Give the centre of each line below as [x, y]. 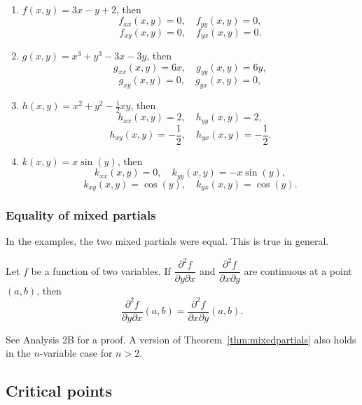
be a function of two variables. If [101, 270]
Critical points [59, 391]
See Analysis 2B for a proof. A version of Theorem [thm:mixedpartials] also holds [181, 339]
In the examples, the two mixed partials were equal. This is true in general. [167, 241]
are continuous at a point [298, 270]
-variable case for [76, 353]
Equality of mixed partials [81, 215]
